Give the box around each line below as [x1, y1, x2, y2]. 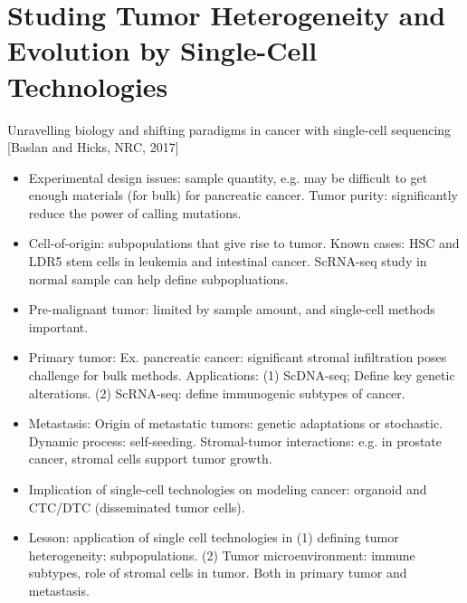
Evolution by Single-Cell [7, 32, 318, 69]
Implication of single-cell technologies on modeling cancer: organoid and [28, 480, 427, 498]
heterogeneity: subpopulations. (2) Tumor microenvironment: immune [28, 545, 415, 564]
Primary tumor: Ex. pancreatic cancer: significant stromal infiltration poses [28, 348, 447, 367]
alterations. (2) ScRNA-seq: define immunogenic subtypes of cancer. [28, 383, 405, 402]
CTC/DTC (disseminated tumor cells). [28, 497, 245, 516]
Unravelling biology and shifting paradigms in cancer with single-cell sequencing [7, 120, 452, 139]
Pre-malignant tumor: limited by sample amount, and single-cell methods [28, 300, 435, 319]
